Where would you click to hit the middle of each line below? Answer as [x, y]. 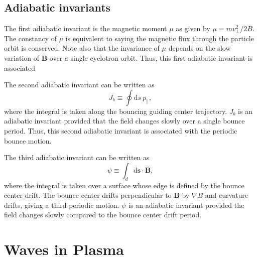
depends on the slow [200, 48]
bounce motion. [28, 140]
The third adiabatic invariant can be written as [77, 157]
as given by [193, 28]
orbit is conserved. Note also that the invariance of [82, 48]
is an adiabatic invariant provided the [186, 205]
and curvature [227, 195]
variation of [22, 57]
